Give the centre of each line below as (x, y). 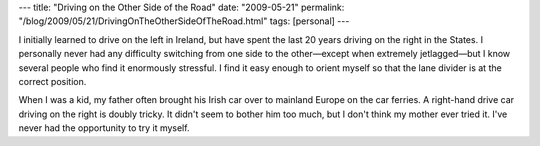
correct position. (52, 81)
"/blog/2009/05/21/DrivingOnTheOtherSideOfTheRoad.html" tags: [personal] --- (184, 21)
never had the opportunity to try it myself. (104, 128)
